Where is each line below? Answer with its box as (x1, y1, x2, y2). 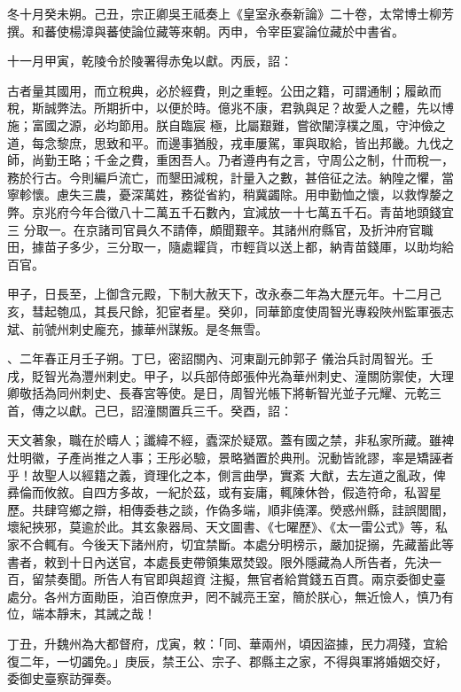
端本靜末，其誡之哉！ (31, 604, 156, 623)
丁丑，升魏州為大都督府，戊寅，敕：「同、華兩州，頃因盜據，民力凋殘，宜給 (7, 634, 448, 652)
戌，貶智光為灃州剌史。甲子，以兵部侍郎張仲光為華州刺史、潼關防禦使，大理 (7, 366, 454, 385)
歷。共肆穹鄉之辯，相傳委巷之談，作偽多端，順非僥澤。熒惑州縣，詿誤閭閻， (7, 500, 454, 518)
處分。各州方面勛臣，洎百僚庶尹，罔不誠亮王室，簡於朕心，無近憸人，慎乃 (7, 587, 441, 605)
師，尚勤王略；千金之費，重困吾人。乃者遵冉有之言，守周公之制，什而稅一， (7, 151, 454, 169)
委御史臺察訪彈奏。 (7, 669, 119, 688)
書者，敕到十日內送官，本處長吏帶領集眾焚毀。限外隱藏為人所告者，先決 (7, 552, 429, 571)
